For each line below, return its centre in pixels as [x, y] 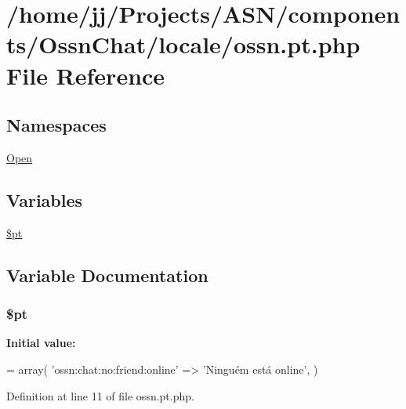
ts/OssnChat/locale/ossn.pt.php [183, 44]
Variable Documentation [107, 275]
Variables [45, 199]
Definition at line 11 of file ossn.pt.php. [100, 395]
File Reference [86, 75]
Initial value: [41, 343]
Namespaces [56, 125]
